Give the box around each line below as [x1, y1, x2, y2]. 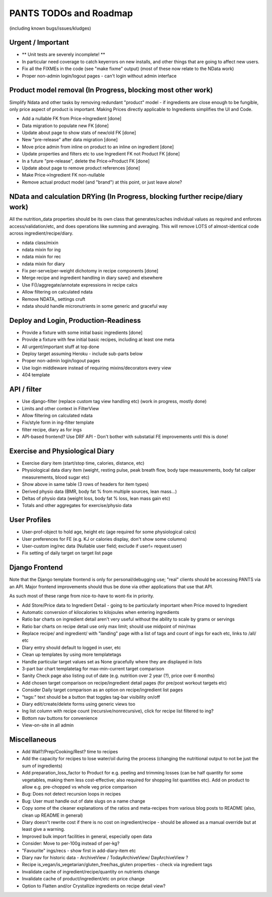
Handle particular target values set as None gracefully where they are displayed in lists [22, 658, 202, 664]
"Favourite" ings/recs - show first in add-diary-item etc [22, 848, 136, 854]
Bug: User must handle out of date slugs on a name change [22, 798, 146, 804]
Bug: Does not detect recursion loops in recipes [22, 791, 121, 797]
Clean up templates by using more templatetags [22, 651, 121, 658]
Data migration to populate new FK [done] [22, 123, 109, 129]
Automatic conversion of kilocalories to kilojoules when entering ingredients [22, 609, 180, 615]
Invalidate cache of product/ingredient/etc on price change [22, 876, 145, 882]
